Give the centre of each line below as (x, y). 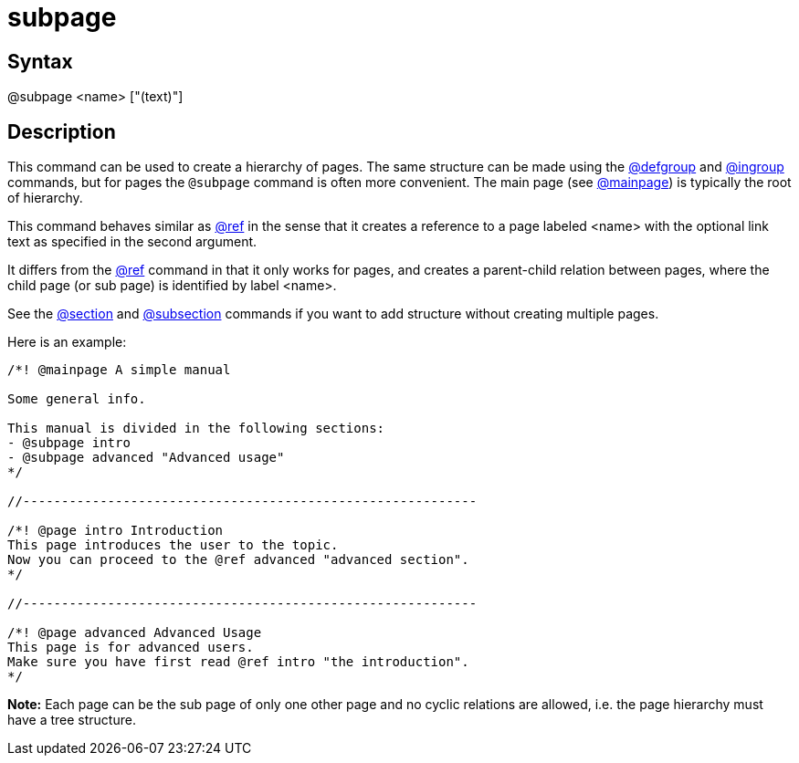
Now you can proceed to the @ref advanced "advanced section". (238, 560)
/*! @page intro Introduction (116, 531)
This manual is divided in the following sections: (196, 429)
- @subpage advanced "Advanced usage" (146, 458)
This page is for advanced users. (131, 648)
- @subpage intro (69, 443)
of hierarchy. (45, 198)
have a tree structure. (72, 720)
